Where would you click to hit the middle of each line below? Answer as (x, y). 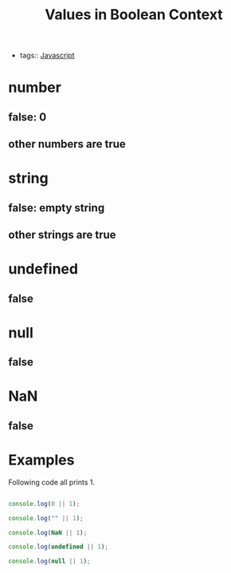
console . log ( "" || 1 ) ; (46, 518)
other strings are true (63, 235)
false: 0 (27, 117)
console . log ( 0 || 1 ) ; (44, 504)
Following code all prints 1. (52, 482)
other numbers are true (67, 144)
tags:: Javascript (47, 55)
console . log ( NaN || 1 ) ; (48, 532)
